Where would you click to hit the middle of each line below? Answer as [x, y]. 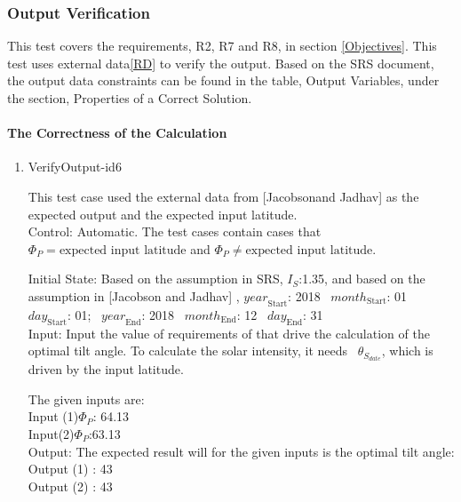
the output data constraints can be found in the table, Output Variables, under [223, 80]
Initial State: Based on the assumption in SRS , [155, 279]
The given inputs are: [86, 398]
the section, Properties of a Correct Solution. [130, 98]
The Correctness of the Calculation [117, 133]
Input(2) [51, 434]
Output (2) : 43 [70, 486]
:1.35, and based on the [362, 279]
